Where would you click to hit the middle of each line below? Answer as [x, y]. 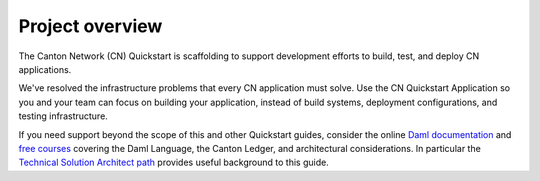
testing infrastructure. [63, 116]
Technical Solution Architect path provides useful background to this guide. [173, 162]
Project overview [90, 26]
